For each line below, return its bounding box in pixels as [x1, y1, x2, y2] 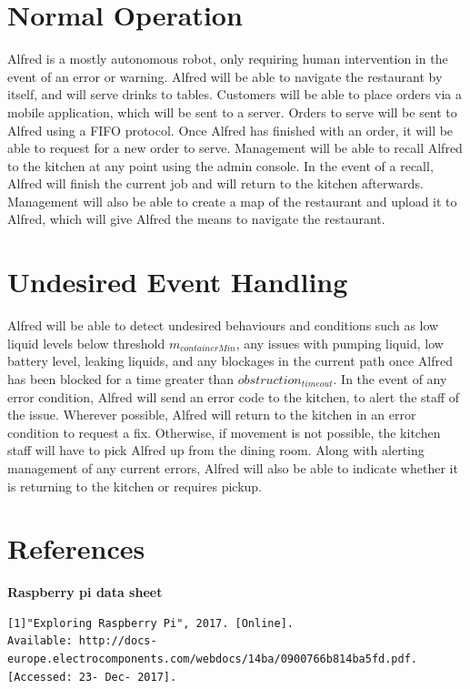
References [7, 530, 145, 567]
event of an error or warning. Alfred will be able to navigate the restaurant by [7, 66, 443, 86]
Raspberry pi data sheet [7, 583, 163, 602]
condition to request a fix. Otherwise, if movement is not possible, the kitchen [7, 422, 441, 441]
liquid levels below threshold [7, 333, 165, 352]
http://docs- [78, 634, 157, 648]
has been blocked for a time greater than [7, 369, 235, 388]
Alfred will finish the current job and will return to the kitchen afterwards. [7, 174, 424, 193]
